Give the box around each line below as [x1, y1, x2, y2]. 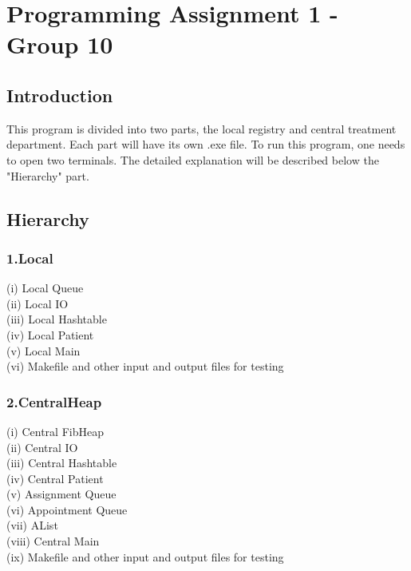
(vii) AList [6, 517, 58, 533]
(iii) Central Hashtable [6, 454, 117, 471]
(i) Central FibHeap [6, 422, 104, 439]
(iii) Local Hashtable [6, 311, 107, 327]
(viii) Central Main [6, 533, 100, 549]
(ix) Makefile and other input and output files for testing [6, 548, 284, 565]
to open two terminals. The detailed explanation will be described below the [6, 151, 379, 168]
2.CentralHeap [6, 391, 102, 411]
